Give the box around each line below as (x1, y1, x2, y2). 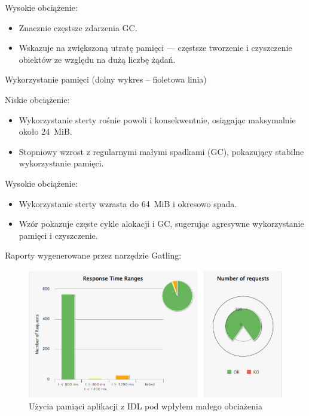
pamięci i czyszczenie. (19, 229, 98, 241)
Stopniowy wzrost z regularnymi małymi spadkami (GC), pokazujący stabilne (19, 145, 304, 157)
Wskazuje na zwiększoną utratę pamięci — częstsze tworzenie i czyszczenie (19, 41, 292, 54)
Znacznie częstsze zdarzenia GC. (19, 21, 137, 34)
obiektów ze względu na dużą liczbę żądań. (19, 53, 176, 65)
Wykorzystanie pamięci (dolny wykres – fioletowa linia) (5, 73, 207, 86)
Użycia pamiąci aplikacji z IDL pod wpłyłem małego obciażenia (29, 399, 262, 412)
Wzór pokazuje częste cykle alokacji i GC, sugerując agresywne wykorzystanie (19, 217, 304, 230)
